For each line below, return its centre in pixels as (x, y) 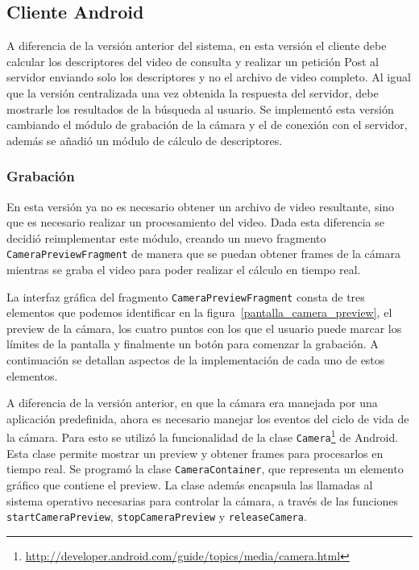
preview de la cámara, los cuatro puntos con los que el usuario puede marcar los (204, 328)
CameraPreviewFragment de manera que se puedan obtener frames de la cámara (203, 254)
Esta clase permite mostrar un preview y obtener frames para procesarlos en (195, 453)
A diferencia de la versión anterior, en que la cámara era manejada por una (192, 403)
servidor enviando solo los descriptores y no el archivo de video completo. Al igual (209, 77)
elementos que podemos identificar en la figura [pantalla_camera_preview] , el (199, 312)
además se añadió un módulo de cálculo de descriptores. (145, 140)
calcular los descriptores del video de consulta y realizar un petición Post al (193, 61)
